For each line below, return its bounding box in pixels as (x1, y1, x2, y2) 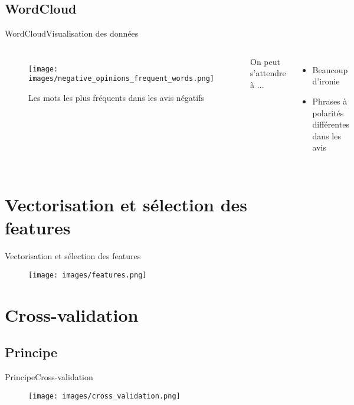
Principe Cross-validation (5, 371, 93, 383)
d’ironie (312, 75, 340, 87)
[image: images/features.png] (28, 270, 147, 279)
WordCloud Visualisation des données (5, 27, 139, 40)
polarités (312, 106, 344, 119)
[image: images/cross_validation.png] (28, 391, 181, 400)
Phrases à (312, 94, 348, 107)
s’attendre (250, 67, 286, 79)
